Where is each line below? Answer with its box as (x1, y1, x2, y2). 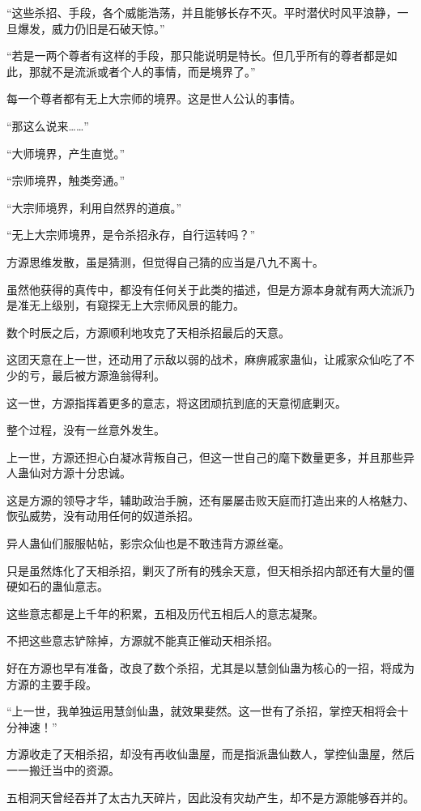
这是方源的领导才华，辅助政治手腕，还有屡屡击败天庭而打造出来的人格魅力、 (6, 491, 415, 508)
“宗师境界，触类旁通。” (6, 172, 125, 189)
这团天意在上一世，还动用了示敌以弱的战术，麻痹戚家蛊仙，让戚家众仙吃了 (6, 351, 403, 368)
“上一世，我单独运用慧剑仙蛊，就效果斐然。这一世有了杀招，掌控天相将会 (6, 702, 398, 719)
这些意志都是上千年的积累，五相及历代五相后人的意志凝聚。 (6, 604, 324, 621)
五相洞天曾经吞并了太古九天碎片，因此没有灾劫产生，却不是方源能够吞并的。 (6, 788, 415, 805)
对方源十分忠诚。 (40, 464, 131, 481)
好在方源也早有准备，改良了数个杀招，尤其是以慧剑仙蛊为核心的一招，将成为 (6, 659, 415, 677)
